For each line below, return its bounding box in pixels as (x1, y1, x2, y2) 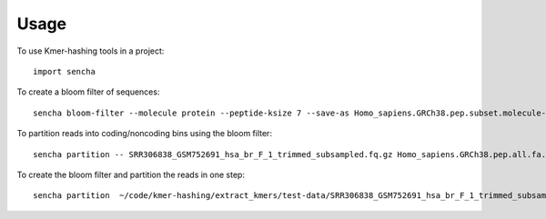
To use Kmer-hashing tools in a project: (16, 45, 165, 56)
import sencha (33, 66, 96, 76)
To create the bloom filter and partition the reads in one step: (16, 169, 246, 180)
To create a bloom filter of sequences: (16, 86, 160, 97)
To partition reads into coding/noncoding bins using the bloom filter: (16, 128, 273, 139)
